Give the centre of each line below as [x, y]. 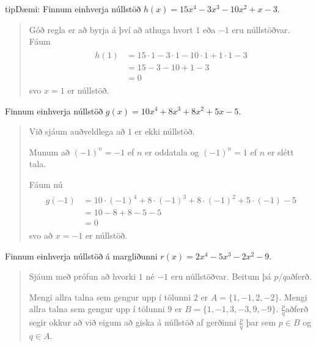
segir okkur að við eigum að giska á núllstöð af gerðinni [133, 322]
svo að [41, 235]
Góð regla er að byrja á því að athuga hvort [111, 29]
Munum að [49, 151]
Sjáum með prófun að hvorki [83, 276]
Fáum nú [46, 184]
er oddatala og [172, 151]
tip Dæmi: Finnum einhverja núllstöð [73, 9]
